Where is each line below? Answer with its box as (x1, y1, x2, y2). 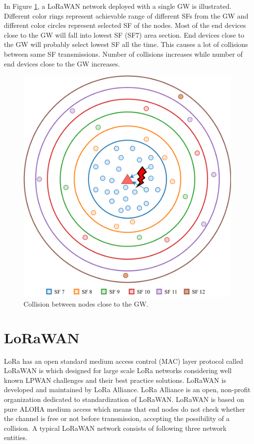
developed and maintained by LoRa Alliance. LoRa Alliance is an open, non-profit (4, 384, 251, 395)
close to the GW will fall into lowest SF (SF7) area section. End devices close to (4, 29, 245, 40)
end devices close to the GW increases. (4, 58, 120, 68)
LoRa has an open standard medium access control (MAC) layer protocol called (4, 355, 243, 366)
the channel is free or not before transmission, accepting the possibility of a (4, 413, 230, 423)
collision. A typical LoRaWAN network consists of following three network (4, 422, 227, 433)
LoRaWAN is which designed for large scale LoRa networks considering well (4, 365, 232, 376)
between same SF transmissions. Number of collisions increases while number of (4, 48, 243, 59)
